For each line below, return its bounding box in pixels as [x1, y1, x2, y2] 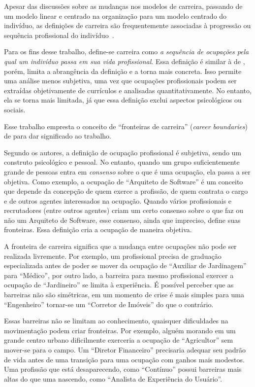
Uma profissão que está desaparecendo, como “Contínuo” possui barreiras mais [4, 364, 242, 374]
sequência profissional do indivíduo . [4, 30, 114, 40]
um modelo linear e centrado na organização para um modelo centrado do [4, 10, 227, 21]
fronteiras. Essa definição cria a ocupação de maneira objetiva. [4, 224, 192, 235]
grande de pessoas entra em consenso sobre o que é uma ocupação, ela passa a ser [4, 166, 251, 176]
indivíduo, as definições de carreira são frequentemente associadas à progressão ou [4, 20, 251, 31]
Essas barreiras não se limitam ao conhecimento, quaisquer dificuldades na [4, 316, 228, 326]
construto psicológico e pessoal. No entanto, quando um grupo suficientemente [4, 157, 240, 167]
